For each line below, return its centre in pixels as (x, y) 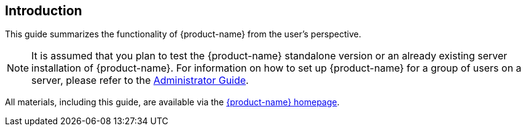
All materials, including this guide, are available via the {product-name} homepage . (172, 102)
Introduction (44, 11)
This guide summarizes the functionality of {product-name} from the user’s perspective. (183, 34)
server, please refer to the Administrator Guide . (140, 80)
